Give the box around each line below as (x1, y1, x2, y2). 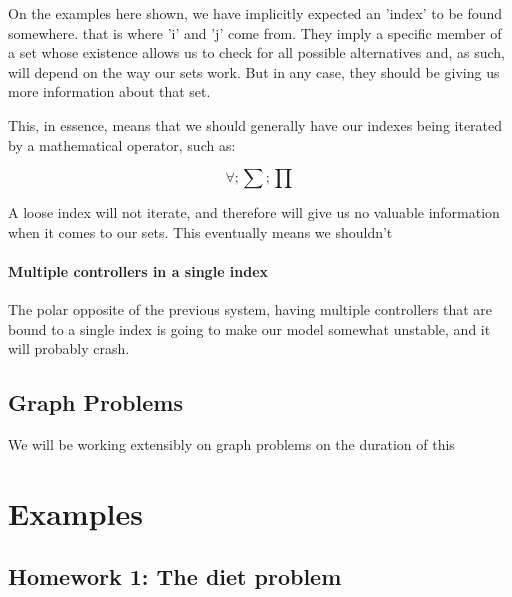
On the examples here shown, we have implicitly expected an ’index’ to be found (8, 3, 503, 23)
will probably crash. (8, 338, 130, 359)
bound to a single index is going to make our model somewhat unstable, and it (8, 318, 491, 339)
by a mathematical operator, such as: (8, 134, 236, 155)
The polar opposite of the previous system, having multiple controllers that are (8, 299, 492, 320)
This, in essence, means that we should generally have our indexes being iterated (8, 114, 503, 135)
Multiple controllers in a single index (8, 260, 269, 281)
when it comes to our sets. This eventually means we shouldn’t (8, 221, 393, 242)
